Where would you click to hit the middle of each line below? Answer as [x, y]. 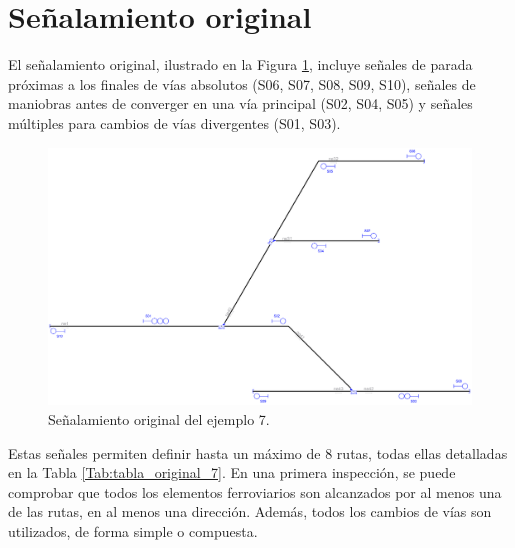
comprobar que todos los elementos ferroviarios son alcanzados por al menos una [255, 491]
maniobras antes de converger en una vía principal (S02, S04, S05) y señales [240, 103]
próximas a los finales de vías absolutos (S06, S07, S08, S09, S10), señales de [242, 83]
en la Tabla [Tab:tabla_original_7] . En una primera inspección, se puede [232, 472]
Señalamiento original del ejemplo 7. [159, 419]
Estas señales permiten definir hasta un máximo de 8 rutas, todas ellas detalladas [258, 452]
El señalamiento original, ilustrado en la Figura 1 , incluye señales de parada [240, 64]
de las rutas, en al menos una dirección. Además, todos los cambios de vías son [250, 511]
